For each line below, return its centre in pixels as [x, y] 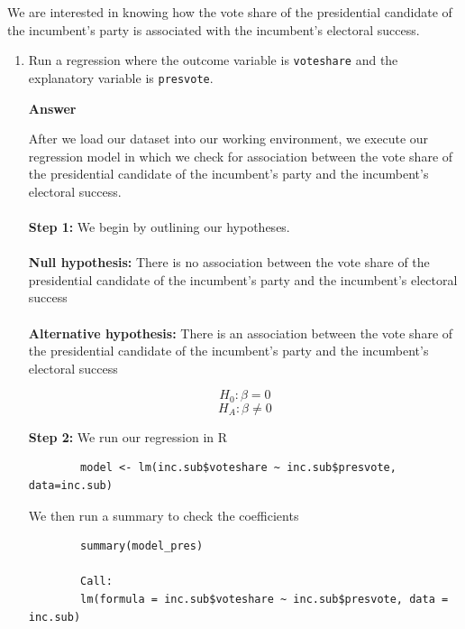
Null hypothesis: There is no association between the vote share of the [229, 262]
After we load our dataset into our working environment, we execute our [228, 139]
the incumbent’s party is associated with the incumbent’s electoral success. [214, 29]
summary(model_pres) [142, 546]
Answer [52, 108]
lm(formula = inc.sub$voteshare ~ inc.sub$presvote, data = [264, 600]
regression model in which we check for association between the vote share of [241, 156]
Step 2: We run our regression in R [128, 436]
